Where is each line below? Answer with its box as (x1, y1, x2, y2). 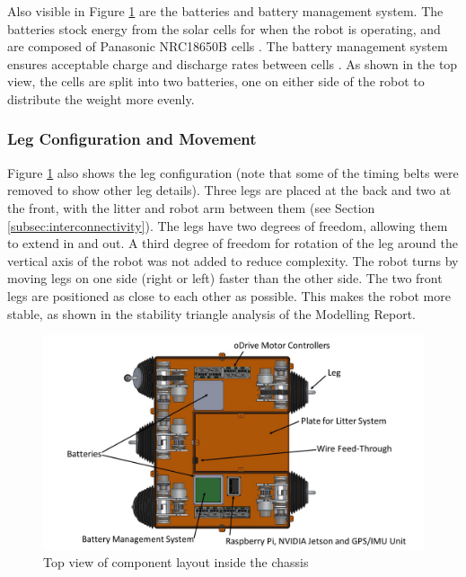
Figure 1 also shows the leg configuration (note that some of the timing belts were (7, 163, 459, 182)
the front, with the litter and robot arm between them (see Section (7, 198, 375, 217)
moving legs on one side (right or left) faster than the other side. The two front (7, 269, 443, 288)
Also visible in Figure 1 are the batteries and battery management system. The (7, 2, 444, 20)
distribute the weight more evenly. (7, 89, 195, 108)
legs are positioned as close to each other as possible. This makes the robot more (7, 286, 451, 305)
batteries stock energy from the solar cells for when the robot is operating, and (7, 19, 441, 38)
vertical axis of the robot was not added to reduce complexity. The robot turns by (7, 251, 459, 270)
